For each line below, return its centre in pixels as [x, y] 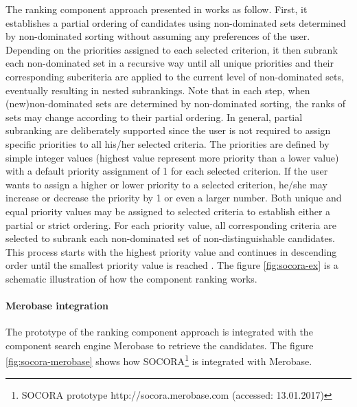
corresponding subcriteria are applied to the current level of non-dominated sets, [175, 76]
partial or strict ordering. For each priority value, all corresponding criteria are [171, 224]
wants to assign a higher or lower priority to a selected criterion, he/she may [166, 184]
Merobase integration [57, 306]
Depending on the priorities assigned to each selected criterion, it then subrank [172, 49]
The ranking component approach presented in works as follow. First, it [157, 9]
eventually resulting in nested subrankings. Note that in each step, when [158, 90]
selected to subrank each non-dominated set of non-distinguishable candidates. [171, 238]
